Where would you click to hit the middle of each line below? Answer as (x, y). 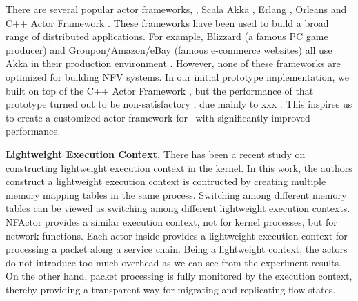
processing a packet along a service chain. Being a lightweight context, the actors (177, 249)
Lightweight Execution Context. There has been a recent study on (156, 154)
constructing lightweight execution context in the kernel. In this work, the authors (179, 167)
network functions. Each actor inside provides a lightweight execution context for (177, 235)
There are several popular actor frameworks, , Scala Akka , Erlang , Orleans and (176, 9)
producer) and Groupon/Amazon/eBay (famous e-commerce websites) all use (169, 49)
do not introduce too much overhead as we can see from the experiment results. (173, 262)
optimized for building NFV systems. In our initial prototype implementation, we (177, 76)
